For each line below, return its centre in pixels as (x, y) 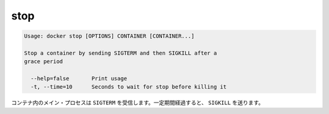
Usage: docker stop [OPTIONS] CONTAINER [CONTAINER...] (109, 36)
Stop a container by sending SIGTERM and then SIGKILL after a (121, 53)
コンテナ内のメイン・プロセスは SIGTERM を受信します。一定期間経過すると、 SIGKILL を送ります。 (138, 102)
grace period (44, 62)
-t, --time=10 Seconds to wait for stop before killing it (129, 87)
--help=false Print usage (79, 79)
